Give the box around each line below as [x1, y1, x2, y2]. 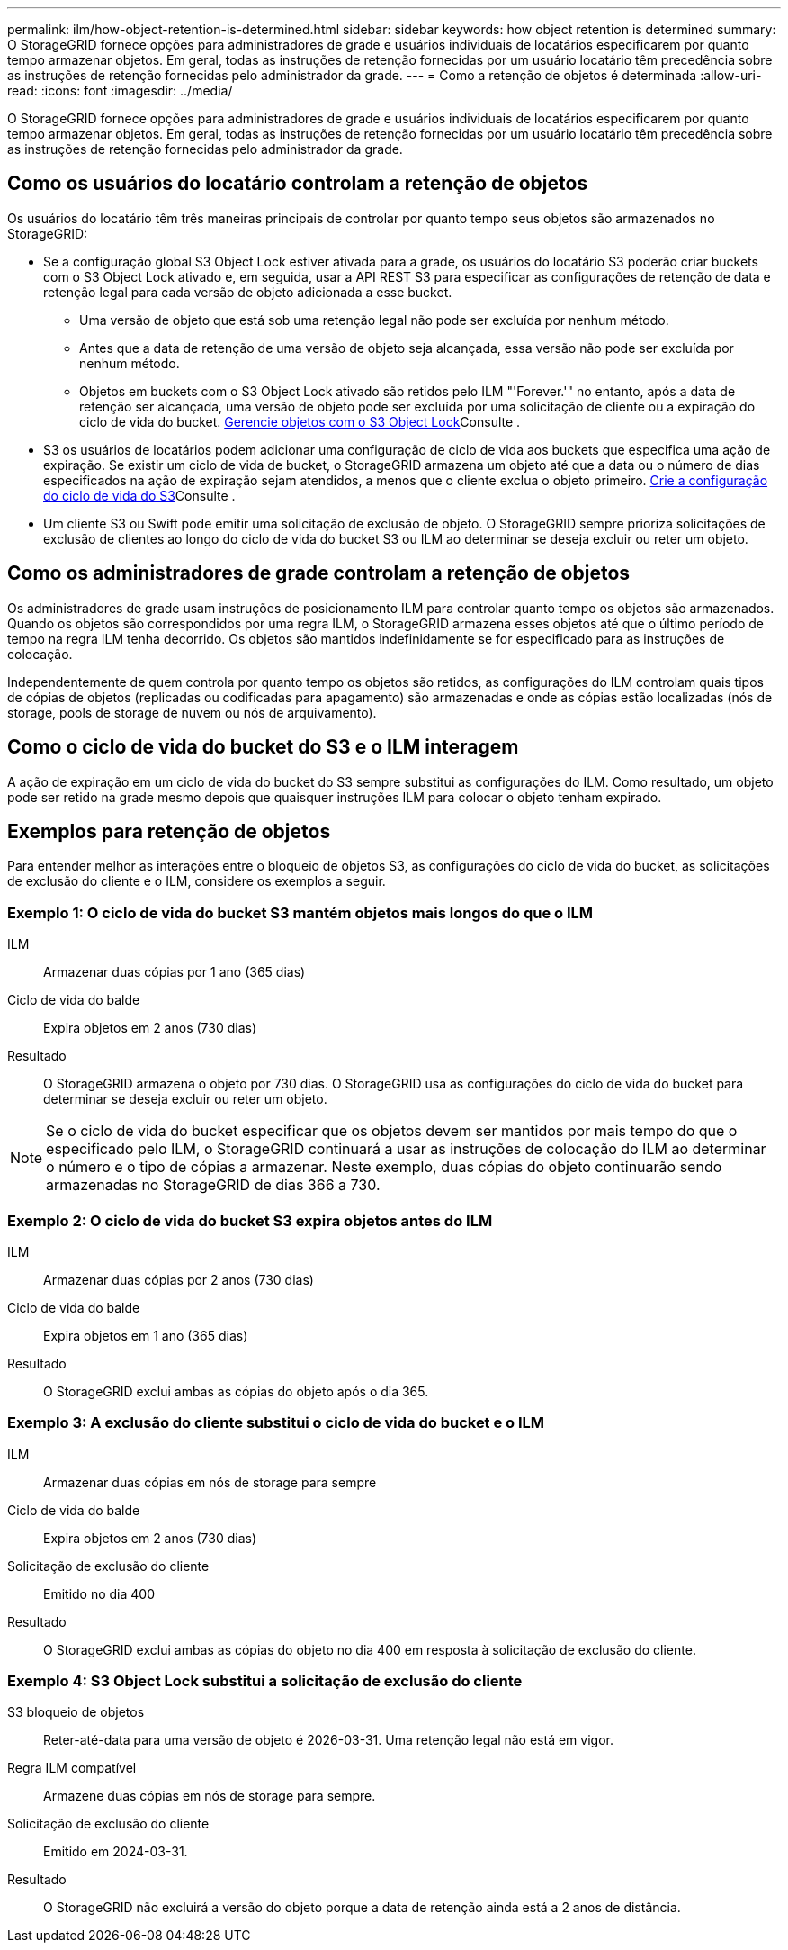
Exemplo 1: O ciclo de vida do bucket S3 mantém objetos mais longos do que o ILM [7, 903, 594, 922]
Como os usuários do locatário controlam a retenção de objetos [7, 172, 588, 195]
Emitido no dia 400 [43, 1585, 156, 1602]
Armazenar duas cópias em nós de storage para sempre [43, 1474, 377, 1490]
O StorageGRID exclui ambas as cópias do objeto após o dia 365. [43, 1383, 429, 1399]
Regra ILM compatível [7, 1760, 137, 1776]
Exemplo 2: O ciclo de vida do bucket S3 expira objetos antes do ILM [7, 1211, 493, 1230]
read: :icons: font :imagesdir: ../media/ [7, 83, 233, 98]
